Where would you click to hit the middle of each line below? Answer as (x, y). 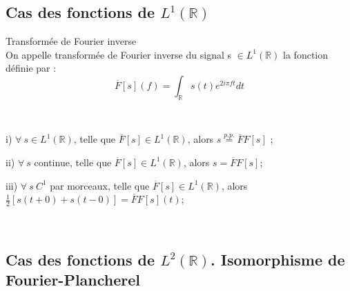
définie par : (31, 68)
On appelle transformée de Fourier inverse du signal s (118, 54)
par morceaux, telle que (100, 185)
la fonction (306, 54)
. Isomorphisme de (278, 259)
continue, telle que (73, 162)
